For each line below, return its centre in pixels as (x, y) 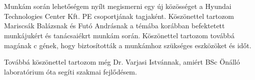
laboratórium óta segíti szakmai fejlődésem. (70, 71)
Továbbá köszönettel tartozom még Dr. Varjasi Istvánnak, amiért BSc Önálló (122, 62)
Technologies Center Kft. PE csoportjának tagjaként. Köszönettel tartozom (119, 16)
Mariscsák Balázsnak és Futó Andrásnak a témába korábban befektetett (114, 26)
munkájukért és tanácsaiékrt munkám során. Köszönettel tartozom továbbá (119, 35)
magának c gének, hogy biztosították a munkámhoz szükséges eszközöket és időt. (128, 45)
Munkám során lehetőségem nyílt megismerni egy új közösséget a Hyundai (118, 6)
